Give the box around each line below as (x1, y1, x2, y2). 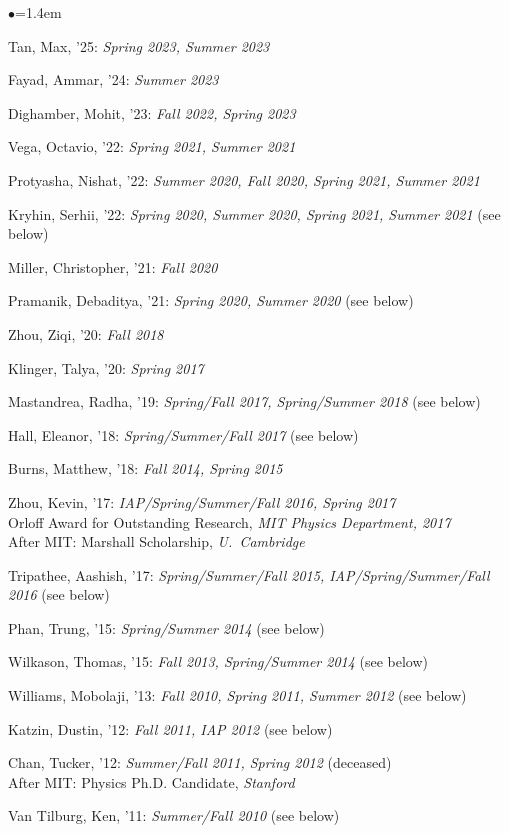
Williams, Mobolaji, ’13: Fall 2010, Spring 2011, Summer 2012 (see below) (8, 685, 467, 706)
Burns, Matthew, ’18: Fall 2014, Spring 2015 (8, 458, 283, 479)
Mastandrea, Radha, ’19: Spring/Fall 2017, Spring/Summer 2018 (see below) (8, 391, 481, 412)
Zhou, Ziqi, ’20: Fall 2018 (8, 323, 164, 344)
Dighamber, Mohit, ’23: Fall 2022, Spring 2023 (8, 102, 296, 123)
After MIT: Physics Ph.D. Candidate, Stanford (8, 771, 295, 792)
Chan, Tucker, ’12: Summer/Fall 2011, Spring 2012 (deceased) (8, 752, 392, 773)
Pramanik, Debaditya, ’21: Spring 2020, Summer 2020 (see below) (8, 290, 414, 311)
